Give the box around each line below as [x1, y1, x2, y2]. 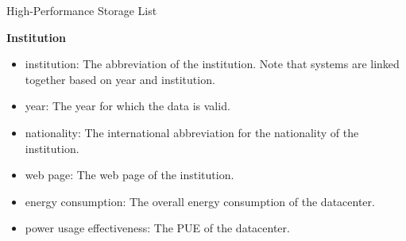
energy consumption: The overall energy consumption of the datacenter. [25, 193, 375, 209]
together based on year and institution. [25, 71, 215, 87]
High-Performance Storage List [6, 2, 157, 18]
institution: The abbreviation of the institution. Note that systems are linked [25, 55, 400, 72]
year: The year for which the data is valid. [25, 98, 230, 114]
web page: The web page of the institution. [25, 166, 234, 183]
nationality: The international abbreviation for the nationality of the [25, 124, 359, 140]
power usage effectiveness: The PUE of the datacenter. [25, 220, 290, 236]
